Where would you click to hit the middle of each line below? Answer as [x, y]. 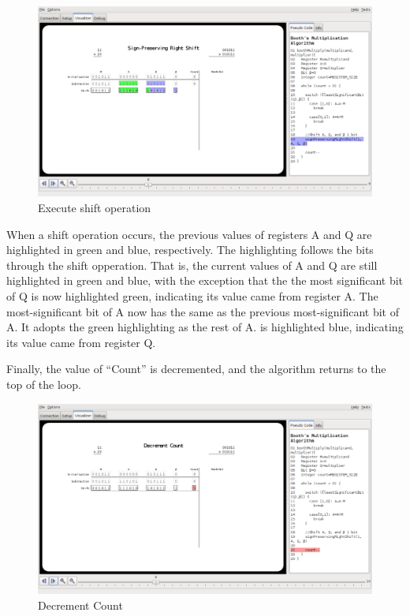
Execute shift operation [95, 207]
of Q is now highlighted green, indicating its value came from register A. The [192, 295]
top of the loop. [44, 384]
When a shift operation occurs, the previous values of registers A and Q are [189, 234]
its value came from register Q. [81, 342]
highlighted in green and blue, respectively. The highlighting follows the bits [190, 250]
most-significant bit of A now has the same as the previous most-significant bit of [203, 311]
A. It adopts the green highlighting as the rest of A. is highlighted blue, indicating [205, 327]
